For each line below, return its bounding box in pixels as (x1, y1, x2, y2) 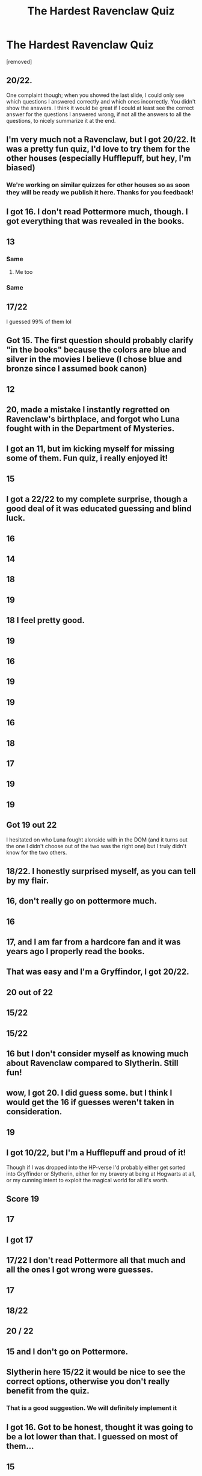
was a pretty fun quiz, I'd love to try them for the (6, 144, 191, 154)
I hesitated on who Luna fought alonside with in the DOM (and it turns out (6, 836, 188, 843)
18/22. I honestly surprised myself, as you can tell (6, 866, 196, 876)
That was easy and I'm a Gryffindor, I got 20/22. (6, 967, 189, 977)
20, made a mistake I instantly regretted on (6, 405, 170, 415)
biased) (6, 163, 35, 173)
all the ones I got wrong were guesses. (6, 1265, 154, 1275)
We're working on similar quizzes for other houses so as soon (6, 181, 191, 189)
